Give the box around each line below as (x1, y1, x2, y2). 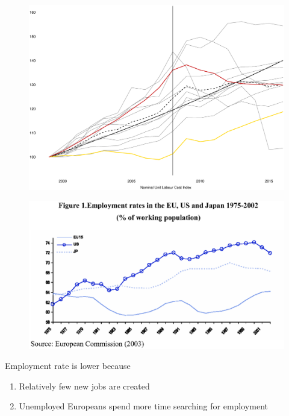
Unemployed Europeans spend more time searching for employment (19, 400, 268, 412)
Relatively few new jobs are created (19, 379, 150, 392)
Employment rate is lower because (5, 359, 131, 372)
